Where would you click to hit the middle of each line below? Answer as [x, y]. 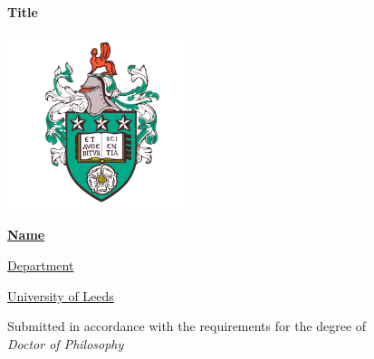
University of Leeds [61, 295]
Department [41, 265]
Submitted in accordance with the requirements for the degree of [187, 326]
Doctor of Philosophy [66, 343]
